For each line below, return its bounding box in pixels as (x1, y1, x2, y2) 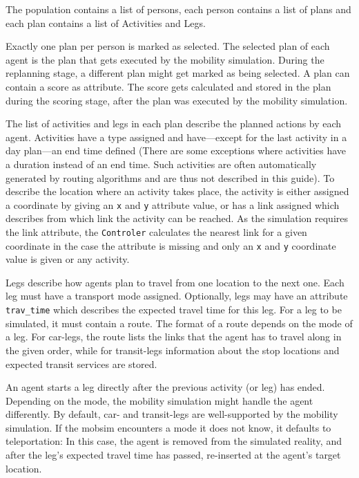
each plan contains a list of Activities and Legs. (6, 15, 206, 30)
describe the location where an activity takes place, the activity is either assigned (6, 184, 349, 199)
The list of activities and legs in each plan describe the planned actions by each (6, 116, 342, 131)
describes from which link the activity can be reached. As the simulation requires (6, 211, 349, 226)
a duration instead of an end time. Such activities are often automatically (6, 156, 317, 171)
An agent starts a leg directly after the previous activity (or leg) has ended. (6, 380, 325, 394)
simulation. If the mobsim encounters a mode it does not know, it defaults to (6, 420, 331, 434)
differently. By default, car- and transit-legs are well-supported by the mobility (6, 407, 338, 421)
